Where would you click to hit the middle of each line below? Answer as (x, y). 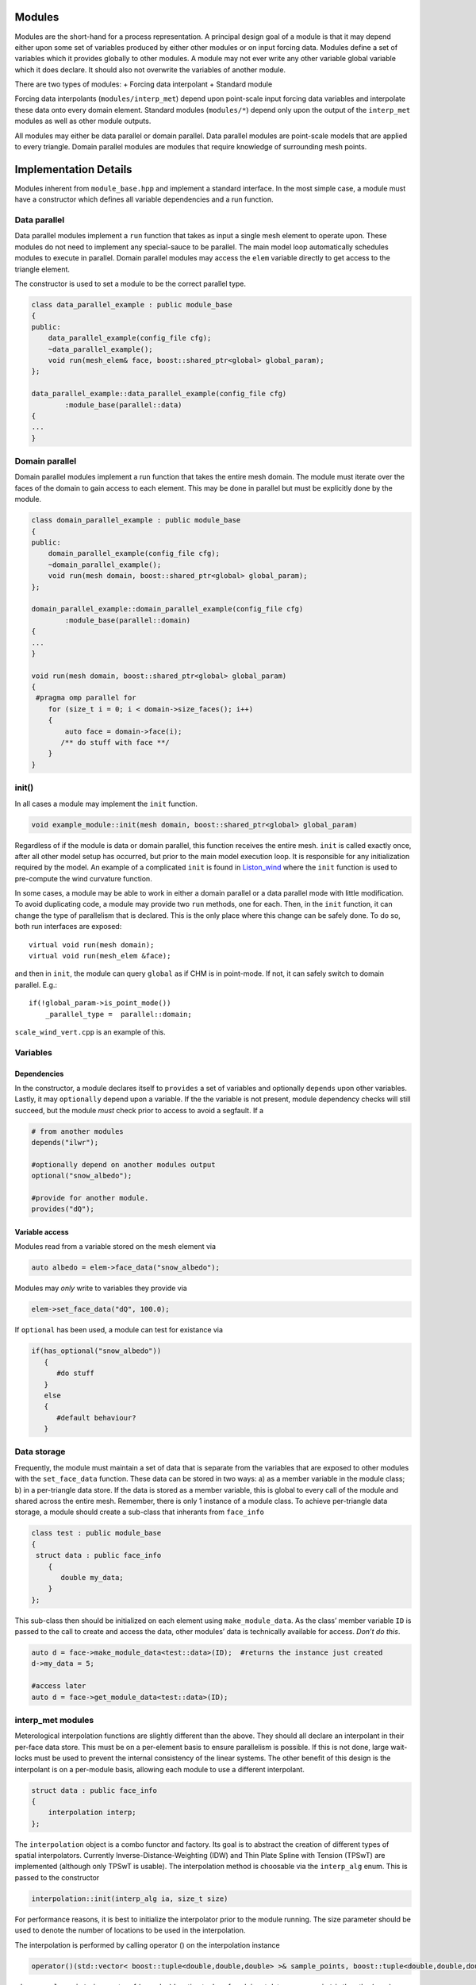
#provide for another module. (90, 1198)
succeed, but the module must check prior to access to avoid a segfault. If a (139, 1110)
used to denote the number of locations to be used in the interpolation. (130, 1930)
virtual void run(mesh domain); (92, 944)
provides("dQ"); (63, 1209)
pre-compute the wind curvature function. (83, 878)
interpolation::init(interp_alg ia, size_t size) (130, 1898)
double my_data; (92, 1577)
